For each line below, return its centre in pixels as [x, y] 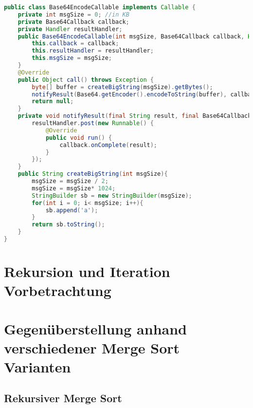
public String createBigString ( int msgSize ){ [93, 174]
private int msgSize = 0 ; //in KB [73, 14]
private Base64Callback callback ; [73, 22]
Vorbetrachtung [58, 290]
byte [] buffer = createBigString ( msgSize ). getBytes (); [122, 87]
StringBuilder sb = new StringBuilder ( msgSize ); [112, 195]
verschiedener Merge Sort [92, 347]
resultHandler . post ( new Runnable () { [93, 123]
